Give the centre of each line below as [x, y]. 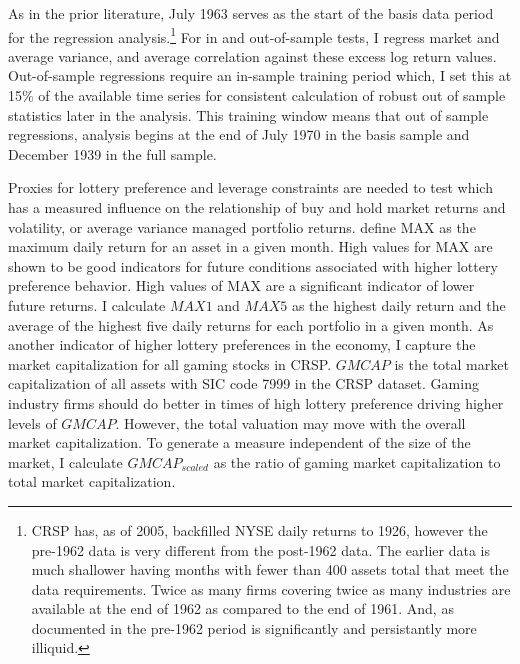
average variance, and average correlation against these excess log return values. [252, 55]
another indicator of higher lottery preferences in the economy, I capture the [242, 344]
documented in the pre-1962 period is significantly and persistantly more [254, 627]
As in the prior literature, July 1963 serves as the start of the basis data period [251, 13]
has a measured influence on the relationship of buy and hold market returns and [257, 207]
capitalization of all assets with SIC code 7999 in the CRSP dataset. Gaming [243, 383]
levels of [32, 422]
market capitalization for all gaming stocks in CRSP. [170, 363]
